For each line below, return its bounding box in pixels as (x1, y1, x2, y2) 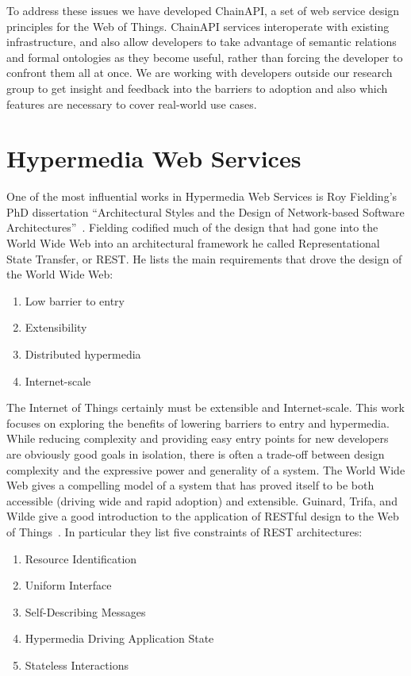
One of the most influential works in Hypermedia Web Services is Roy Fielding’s (6, 188, 398, 205)
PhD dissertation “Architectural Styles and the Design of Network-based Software (6, 203, 405, 220)
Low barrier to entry (25, 292, 125, 309)
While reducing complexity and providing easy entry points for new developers (6, 430, 389, 447)
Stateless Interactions (25, 656, 129, 673)
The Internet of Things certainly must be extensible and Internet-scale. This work (6, 399, 405, 416)
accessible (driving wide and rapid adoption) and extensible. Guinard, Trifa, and (6, 492, 398, 509)
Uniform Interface (25, 577, 112, 593)
